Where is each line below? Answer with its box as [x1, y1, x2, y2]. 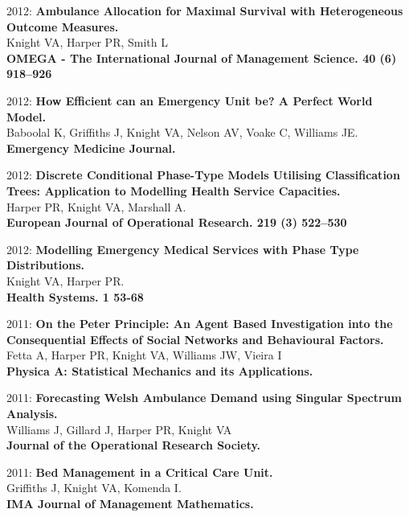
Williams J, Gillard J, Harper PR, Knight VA [6, 421, 232, 437]
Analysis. [6, 405, 58, 422]
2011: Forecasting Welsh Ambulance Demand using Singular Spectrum [6, 389, 402, 406]
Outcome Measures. [6, 18, 119, 35]
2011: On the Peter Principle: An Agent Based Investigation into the [6, 315, 393, 332]
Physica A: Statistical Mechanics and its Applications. [6, 362, 313, 379]
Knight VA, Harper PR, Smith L [6, 34, 168, 51]
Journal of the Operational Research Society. [6, 437, 261, 453]
